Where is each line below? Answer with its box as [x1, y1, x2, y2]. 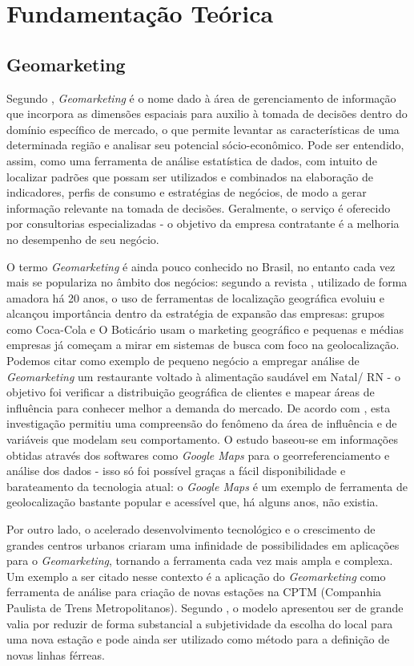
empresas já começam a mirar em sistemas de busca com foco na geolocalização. [6, 336, 400, 353]
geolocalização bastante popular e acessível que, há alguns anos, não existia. [6, 493, 379, 510]
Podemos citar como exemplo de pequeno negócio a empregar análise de [6, 352, 360, 369]
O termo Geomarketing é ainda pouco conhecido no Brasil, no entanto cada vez [6, 258, 396, 274]
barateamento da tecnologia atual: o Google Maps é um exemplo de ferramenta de [6, 477, 408, 494]
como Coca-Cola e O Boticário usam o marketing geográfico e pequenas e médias [6, 320, 404, 337]
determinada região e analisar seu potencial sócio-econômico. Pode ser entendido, [6, 136, 404, 153]
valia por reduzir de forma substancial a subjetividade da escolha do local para [6, 615, 393, 631]
